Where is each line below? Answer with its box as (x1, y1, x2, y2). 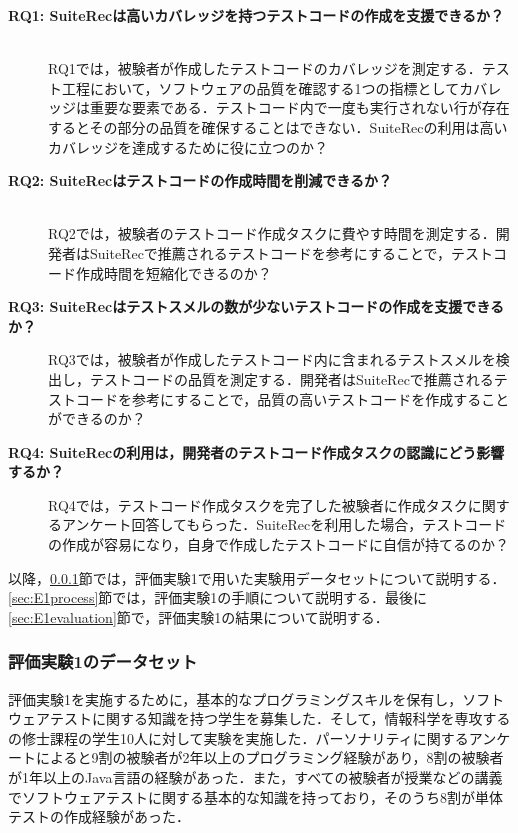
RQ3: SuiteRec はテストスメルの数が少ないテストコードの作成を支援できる (8, 296, 504, 317)
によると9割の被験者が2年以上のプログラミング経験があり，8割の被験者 (35, 747, 504, 768)
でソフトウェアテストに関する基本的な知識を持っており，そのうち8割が (8, 786, 475, 807)
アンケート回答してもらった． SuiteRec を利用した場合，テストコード (61, 514, 507, 535)
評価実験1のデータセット (8, 649, 198, 674)
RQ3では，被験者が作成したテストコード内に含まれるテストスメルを (48, 349, 496, 370)
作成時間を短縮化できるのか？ (75, 262, 272, 283)
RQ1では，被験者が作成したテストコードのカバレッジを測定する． (48, 58, 482, 79)
